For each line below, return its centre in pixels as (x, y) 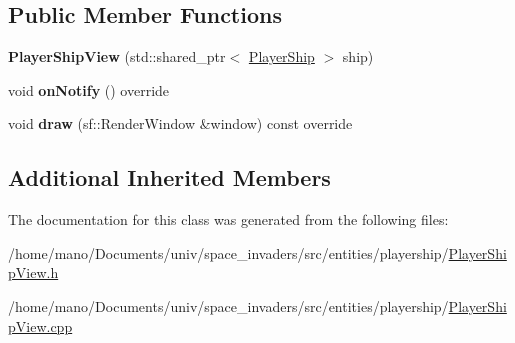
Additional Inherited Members (169, 177)
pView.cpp (40, 325)
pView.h (33, 272)
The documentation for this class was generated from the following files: (228, 219)
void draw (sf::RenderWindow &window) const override (180, 123)
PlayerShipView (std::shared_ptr (117, 56)
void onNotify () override (89, 89)
